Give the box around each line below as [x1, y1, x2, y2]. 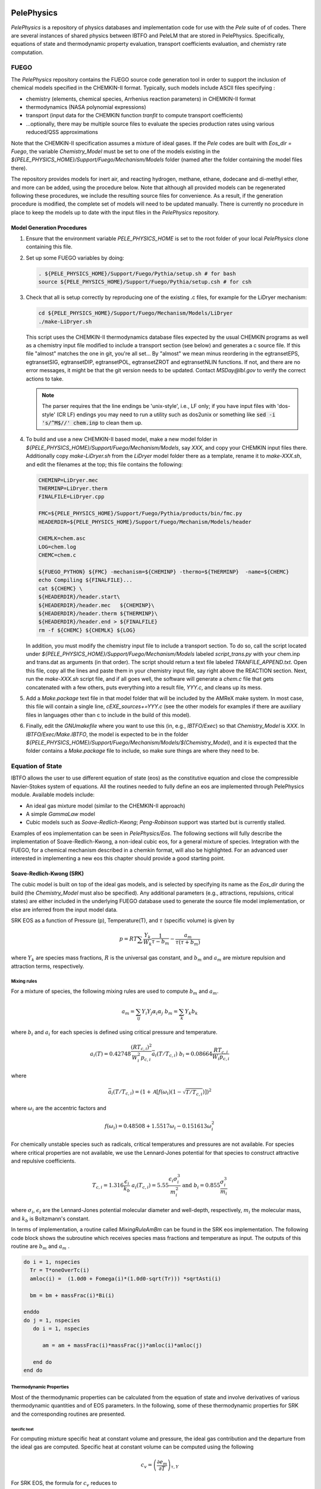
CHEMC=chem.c [38, 552, 77, 559]
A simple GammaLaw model [26, 811, 95, 818]
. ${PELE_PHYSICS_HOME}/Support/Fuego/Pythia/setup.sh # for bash [38, 270, 236, 277]
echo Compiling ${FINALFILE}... [38, 577, 133, 584]
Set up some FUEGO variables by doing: [26, 254, 124, 261]
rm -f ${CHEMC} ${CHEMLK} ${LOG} [38, 627, 136, 634]
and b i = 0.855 [182, 1182, 221, 1191]
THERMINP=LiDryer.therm [38, 485, 108, 492]
